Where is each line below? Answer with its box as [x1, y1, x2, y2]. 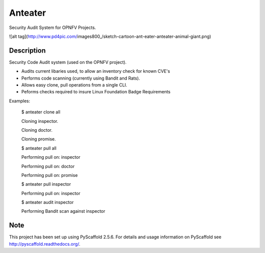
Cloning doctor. [21, 127, 53, 133]
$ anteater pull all [21, 145, 56, 151]
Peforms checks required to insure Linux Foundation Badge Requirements [21, 89, 171, 95]
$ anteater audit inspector [21, 199, 74, 205]
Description [9, 46, 46, 55]
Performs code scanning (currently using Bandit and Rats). [21, 75, 140, 81]
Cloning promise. [21, 136, 56, 142]
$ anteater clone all [21, 109, 61, 115]
